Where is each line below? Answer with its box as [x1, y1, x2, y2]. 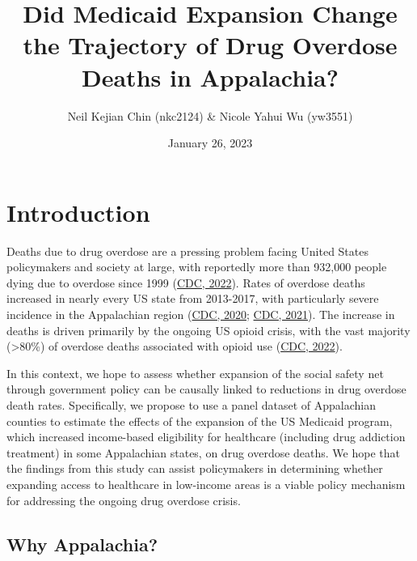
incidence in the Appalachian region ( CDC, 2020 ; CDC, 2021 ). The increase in [6, 306, 395, 322]
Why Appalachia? [6, 531, 158, 556]
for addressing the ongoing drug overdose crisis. [6, 491, 241, 508]
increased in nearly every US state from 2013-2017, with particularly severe [6, 290, 379, 307]
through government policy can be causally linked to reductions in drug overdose [6, 380, 406, 397]
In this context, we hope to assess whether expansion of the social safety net [6, 364, 384, 381]
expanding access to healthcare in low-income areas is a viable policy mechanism [6, 475, 406, 492]
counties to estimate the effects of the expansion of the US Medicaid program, [6, 412, 393, 429]
